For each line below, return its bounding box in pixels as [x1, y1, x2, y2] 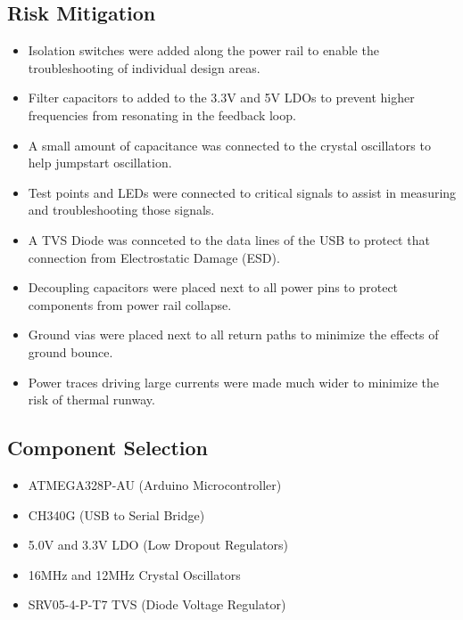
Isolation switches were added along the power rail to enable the [28, 41, 379, 60]
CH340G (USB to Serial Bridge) [28, 505, 205, 524]
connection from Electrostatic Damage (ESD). [28, 248, 280, 266]
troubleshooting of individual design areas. [28, 58, 260, 77]
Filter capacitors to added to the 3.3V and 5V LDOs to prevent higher [28, 88, 415, 107]
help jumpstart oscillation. [28, 153, 172, 172]
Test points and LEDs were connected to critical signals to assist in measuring [28, 183, 457, 201]
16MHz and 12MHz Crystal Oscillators [28, 565, 241, 583]
